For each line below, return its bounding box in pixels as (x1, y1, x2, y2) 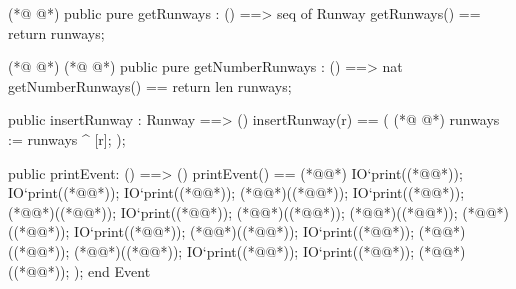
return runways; (8, 22, 105, 43)
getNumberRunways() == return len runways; (8, 75, 292, 96)
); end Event (74, 260, 151, 281)
